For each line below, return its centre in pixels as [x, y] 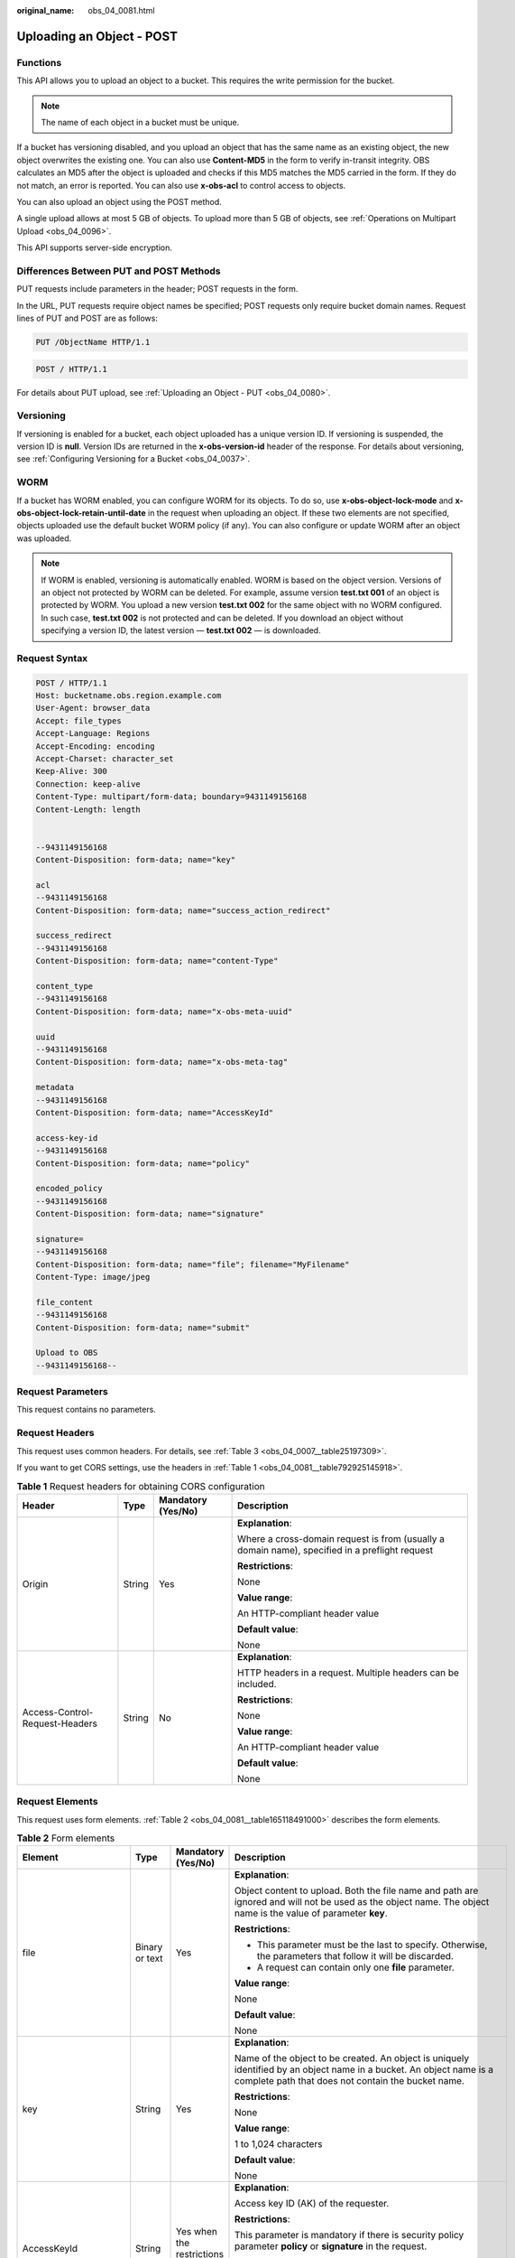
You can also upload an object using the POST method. [120, 201]
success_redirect [74, 936]
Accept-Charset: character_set [105, 759]
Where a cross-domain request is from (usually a [341, 1538]
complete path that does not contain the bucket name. [349, 2081]
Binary [149, 1947]
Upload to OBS [67, 1353]
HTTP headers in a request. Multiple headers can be [349, 1673]
